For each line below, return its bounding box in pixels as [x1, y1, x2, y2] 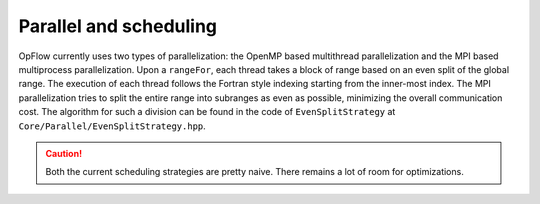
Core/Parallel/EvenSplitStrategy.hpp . [18, 120, 207, 132]
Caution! [45, 147, 83, 159]
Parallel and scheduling [18, 15, 218, 37]
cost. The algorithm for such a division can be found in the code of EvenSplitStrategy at [18, 106, 396, 118]
